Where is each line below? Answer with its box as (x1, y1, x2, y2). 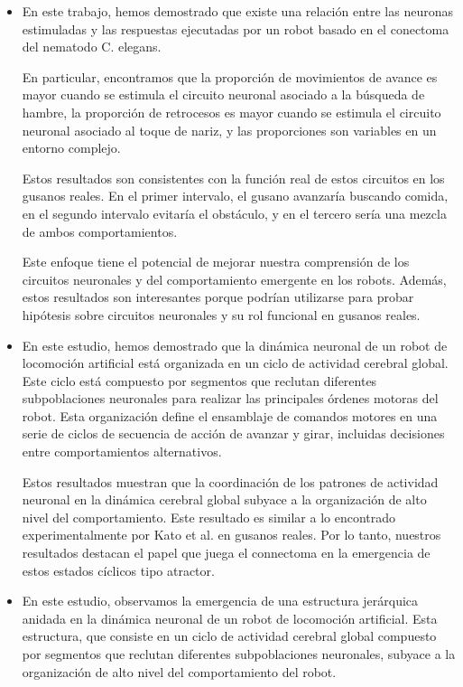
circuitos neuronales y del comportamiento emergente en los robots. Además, (22, 269, 447, 288)
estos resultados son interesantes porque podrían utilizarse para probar (22, 287, 414, 306)
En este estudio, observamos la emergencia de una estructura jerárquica (22, 591, 419, 610)
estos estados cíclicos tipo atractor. (22, 560, 215, 579)
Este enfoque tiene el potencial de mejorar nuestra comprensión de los (22, 252, 410, 271)
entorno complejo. (22, 138, 121, 157)
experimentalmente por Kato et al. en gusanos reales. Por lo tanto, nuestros (22, 525, 441, 544)
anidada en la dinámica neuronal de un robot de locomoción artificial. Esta (22, 608, 438, 627)
